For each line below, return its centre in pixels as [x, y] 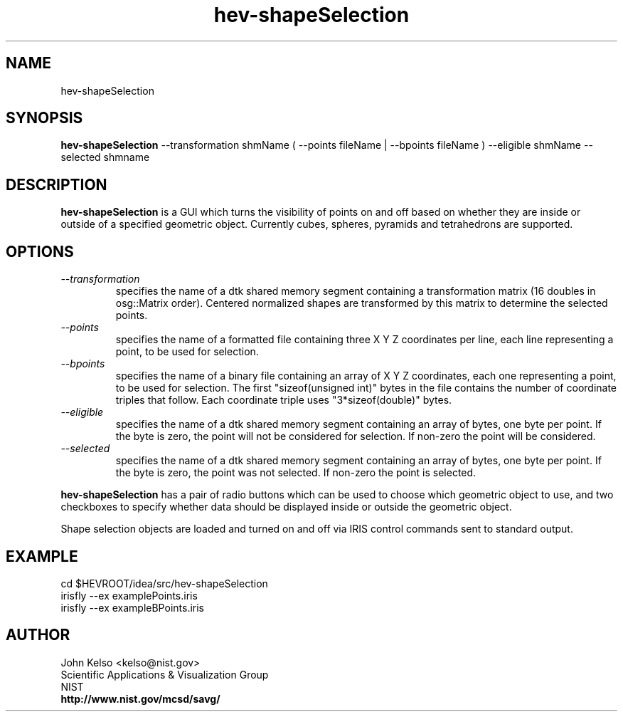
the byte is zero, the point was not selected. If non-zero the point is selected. [296, 473]
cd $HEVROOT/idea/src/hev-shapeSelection [164, 583]
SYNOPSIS [44, 118]
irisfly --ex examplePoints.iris [129, 595]
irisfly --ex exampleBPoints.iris [132, 607]
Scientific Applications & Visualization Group [165, 674]
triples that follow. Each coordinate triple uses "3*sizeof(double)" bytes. [284, 400]
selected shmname [105, 157]
